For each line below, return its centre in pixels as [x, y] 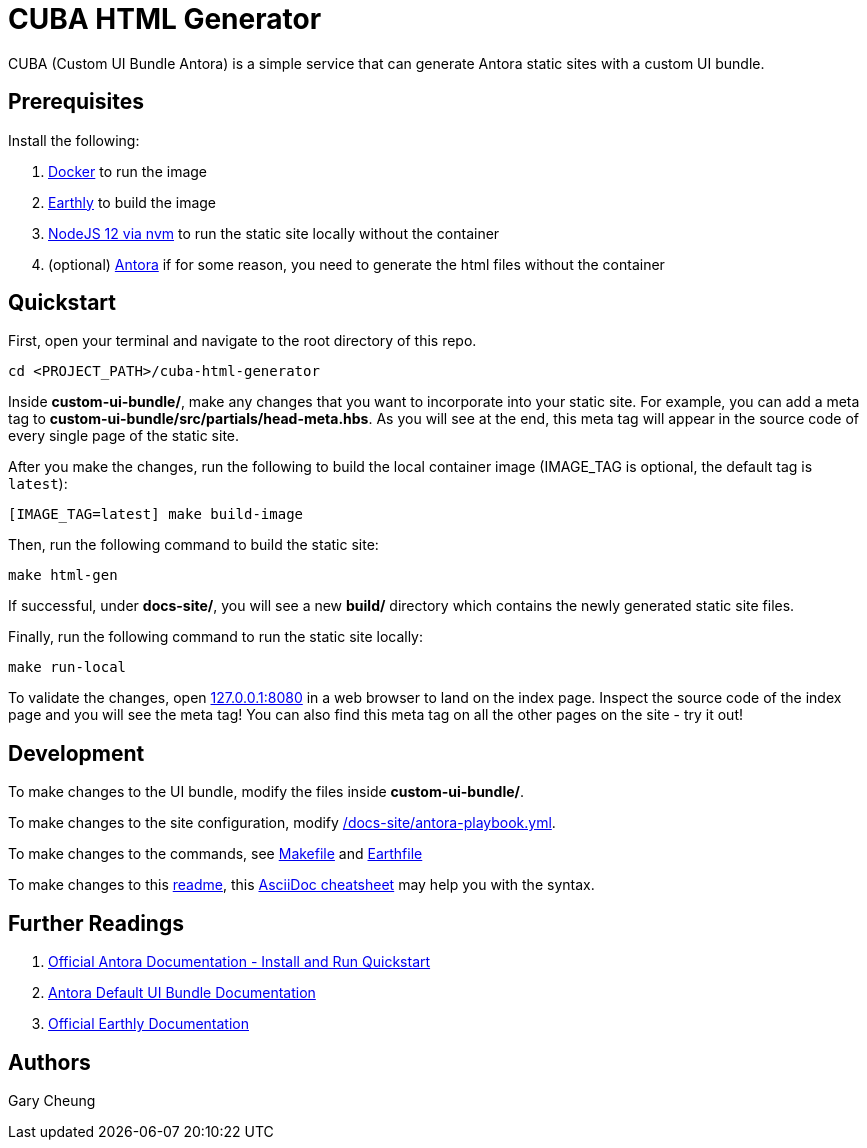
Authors [49, 1062]
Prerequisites [76, 102]
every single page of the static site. [124, 436]
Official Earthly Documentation [148, 1024]
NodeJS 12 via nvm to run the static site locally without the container [274, 233]
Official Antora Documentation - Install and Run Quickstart [239, 962]
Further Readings [96, 923]
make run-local [67, 667]
